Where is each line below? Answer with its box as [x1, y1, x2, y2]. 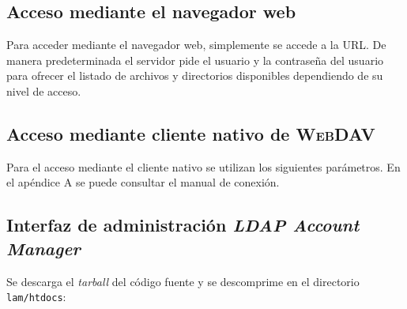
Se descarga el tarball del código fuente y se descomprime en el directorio [6, 273, 360, 289]
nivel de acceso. [6, 82, 81, 99]
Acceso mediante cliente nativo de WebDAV [6, 121, 375, 145]
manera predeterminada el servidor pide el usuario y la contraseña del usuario [6, 51, 384, 68]
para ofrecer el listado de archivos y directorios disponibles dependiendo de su [6, 67, 383, 84]
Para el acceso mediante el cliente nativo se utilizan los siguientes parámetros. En [6, 158, 401, 175]
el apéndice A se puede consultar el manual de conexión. [6, 174, 280, 190]
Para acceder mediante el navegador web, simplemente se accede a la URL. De [6, 36, 386, 53]
